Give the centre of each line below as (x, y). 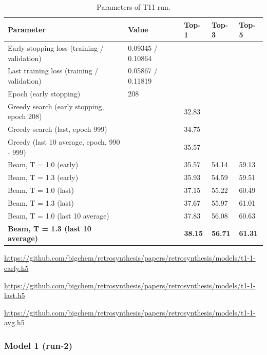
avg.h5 (14, 322)
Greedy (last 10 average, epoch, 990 (64, 142)
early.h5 (16, 268)
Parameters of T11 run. (133, 7)
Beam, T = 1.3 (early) (43, 177)
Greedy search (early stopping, (56, 106)
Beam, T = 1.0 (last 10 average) (59, 215)
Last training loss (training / (53, 71)
